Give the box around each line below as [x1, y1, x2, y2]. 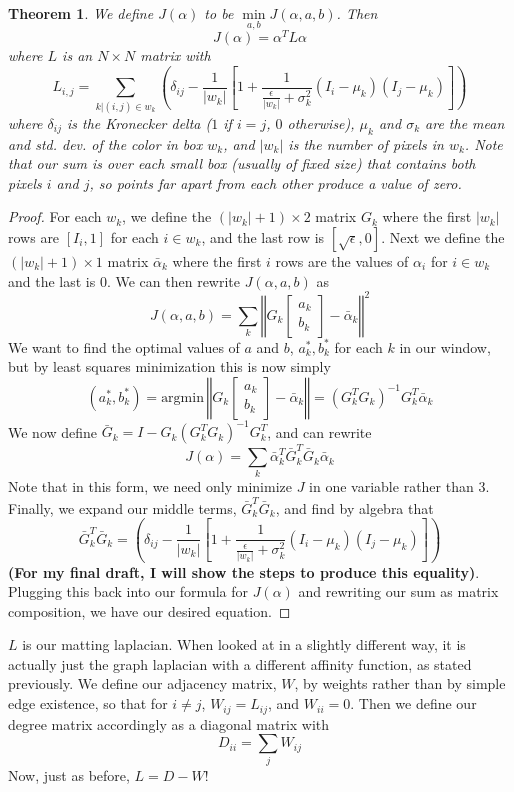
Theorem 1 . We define [8, 3, 154, 23]
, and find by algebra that [275, 497, 434, 518]
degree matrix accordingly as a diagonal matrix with [8, 713, 330, 734]
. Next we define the [381, 226, 505, 247]
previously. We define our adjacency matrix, [8, 673, 277, 694]
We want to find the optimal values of [8, 336, 240, 357]
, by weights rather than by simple [294, 673, 506, 694]
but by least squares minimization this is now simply [8, 356, 331, 377]
